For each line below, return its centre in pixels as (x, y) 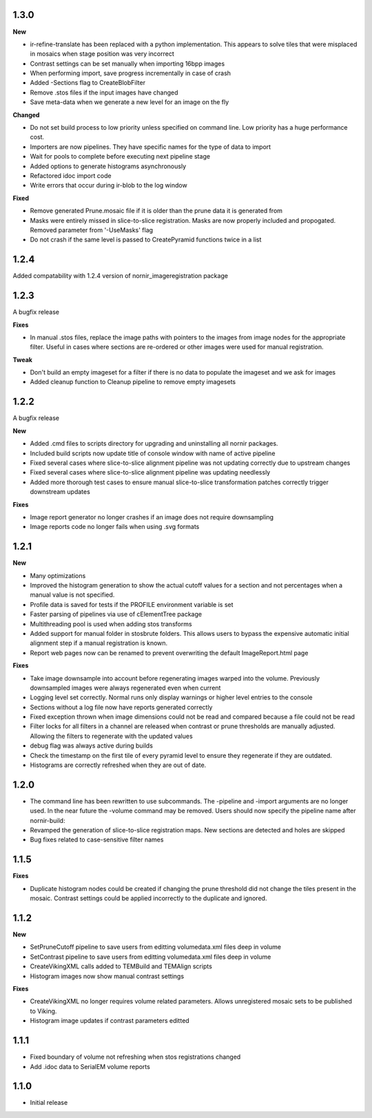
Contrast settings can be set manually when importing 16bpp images (127, 63)
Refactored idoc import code (71, 175)
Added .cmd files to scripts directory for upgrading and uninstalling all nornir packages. (154, 443)
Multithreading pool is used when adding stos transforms (111, 623)
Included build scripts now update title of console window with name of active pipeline (153, 453)
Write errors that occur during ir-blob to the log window (108, 186)
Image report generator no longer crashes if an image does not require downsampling (152, 517)
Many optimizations (58, 575)
